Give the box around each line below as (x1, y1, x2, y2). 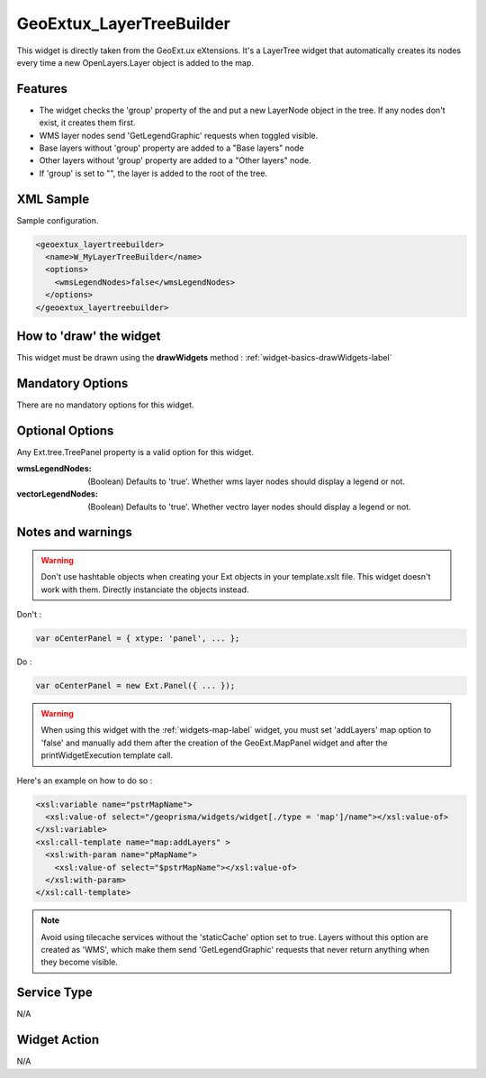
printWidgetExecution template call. (40, 750, 173, 761)
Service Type (16, 985, 94, 1000)
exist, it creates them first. (39, 117, 136, 128)
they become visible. (40, 956, 119, 968)
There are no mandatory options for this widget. (16, 399, 194, 410)
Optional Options (16, 423, 114, 438)
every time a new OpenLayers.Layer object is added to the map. (16, 57, 254, 68)
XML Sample (16, 191, 90, 206)
